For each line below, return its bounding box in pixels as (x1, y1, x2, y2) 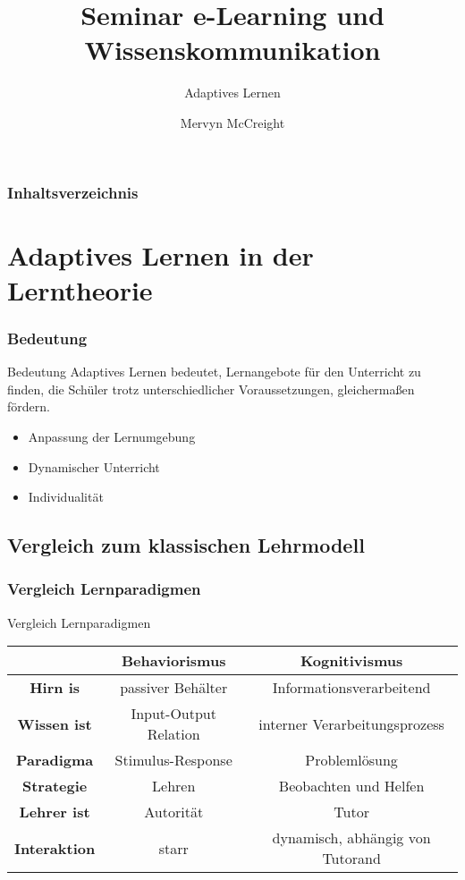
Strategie (21, 775, 88, 797)
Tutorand (322, 848, 381, 869)
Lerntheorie (7, 271, 153, 308)
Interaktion (14, 837, 96, 859)
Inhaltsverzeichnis (7, 181, 139, 203)
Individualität (28, 487, 104, 506)
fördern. (7, 397, 50, 416)
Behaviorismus (121, 650, 226, 672)
